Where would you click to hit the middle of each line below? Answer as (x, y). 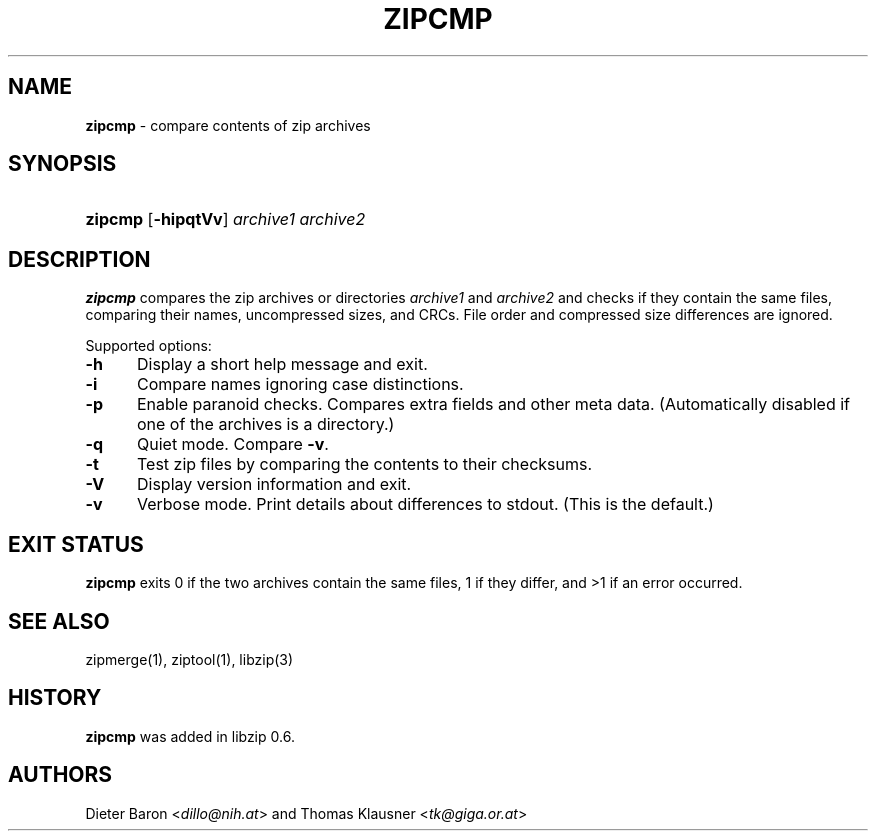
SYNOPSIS (62, 164)
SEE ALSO (59, 621)
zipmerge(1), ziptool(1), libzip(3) (189, 659)
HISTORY (55, 698)
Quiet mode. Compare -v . (232, 444)
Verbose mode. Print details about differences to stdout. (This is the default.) (425, 504)
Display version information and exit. (274, 484)
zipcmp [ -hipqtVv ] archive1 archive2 (225, 219)
